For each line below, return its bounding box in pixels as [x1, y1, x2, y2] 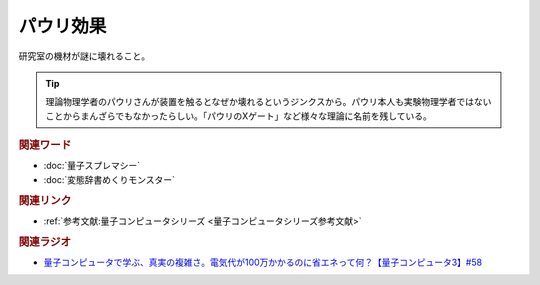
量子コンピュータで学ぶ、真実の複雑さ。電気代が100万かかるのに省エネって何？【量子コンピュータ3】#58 [43, 256, 483, 268]
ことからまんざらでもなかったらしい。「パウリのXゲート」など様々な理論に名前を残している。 [45, 110, 432, 122]
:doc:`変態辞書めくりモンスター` [43, 173, 175, 185]
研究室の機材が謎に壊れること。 [18, 50, 150, 62]
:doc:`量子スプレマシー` [43, 160, 141, 172]
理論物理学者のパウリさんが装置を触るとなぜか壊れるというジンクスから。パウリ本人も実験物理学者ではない [45, 96, 492, 108]
